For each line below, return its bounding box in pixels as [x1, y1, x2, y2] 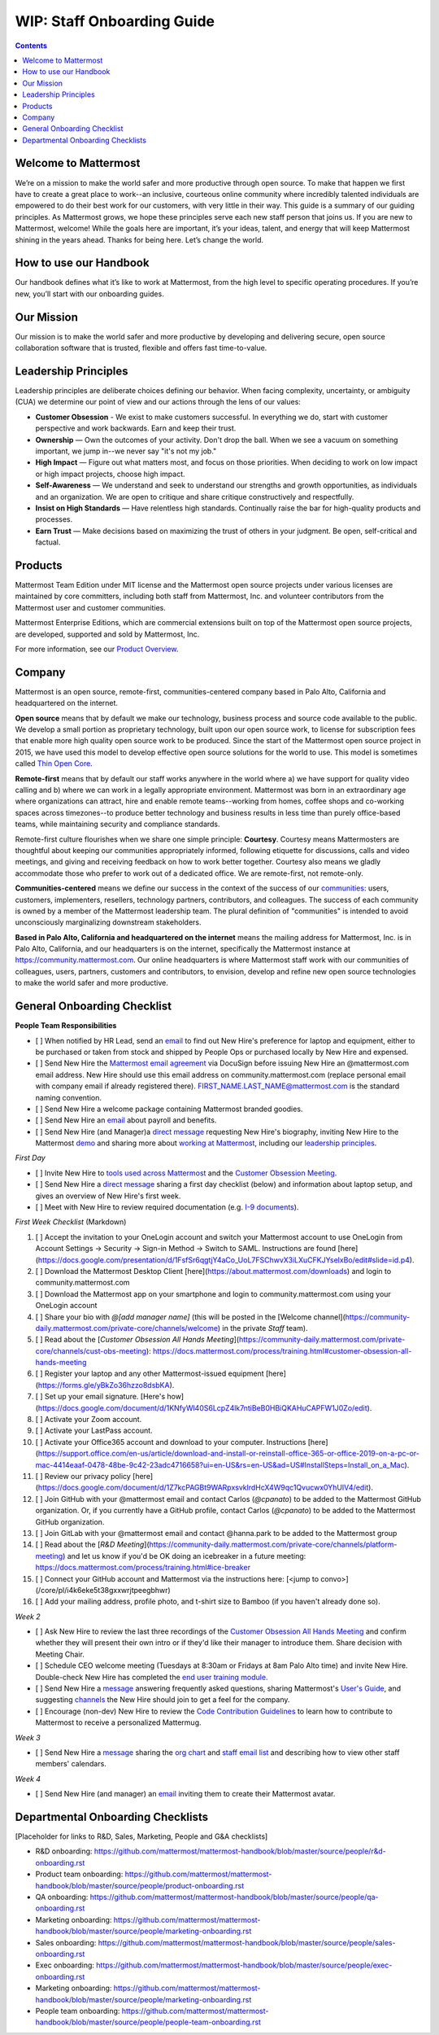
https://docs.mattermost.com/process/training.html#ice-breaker [35, 1563, 251, 1573]
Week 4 [15, 1774, 41, 1783]
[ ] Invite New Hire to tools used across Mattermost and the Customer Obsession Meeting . [35, 1168, 337, 1178]
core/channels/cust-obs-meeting [35, 1346, 146, 1355]
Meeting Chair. [35, 1649, 85, 1659]
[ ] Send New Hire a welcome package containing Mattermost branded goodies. [35, 1104, 303, 1114]
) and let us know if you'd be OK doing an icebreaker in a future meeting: [62, 1551, 306, 1560]
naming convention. [35, 1092, 102, 1102]
